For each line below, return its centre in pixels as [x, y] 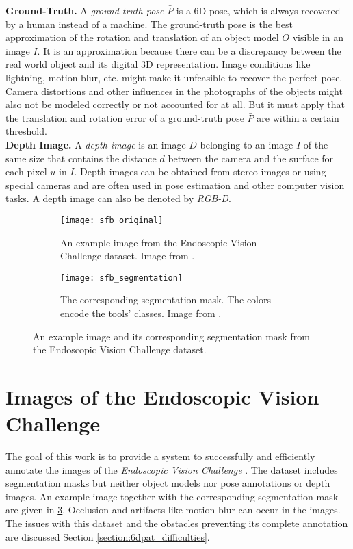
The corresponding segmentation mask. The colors [166, 299]
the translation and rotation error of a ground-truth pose [125, 117]
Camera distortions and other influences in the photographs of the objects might [174, 91]
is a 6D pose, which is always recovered [258, 10]
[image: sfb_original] [112, 220]
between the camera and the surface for [251, 158]
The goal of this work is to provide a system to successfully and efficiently [160, 456]
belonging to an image [247, 144]
